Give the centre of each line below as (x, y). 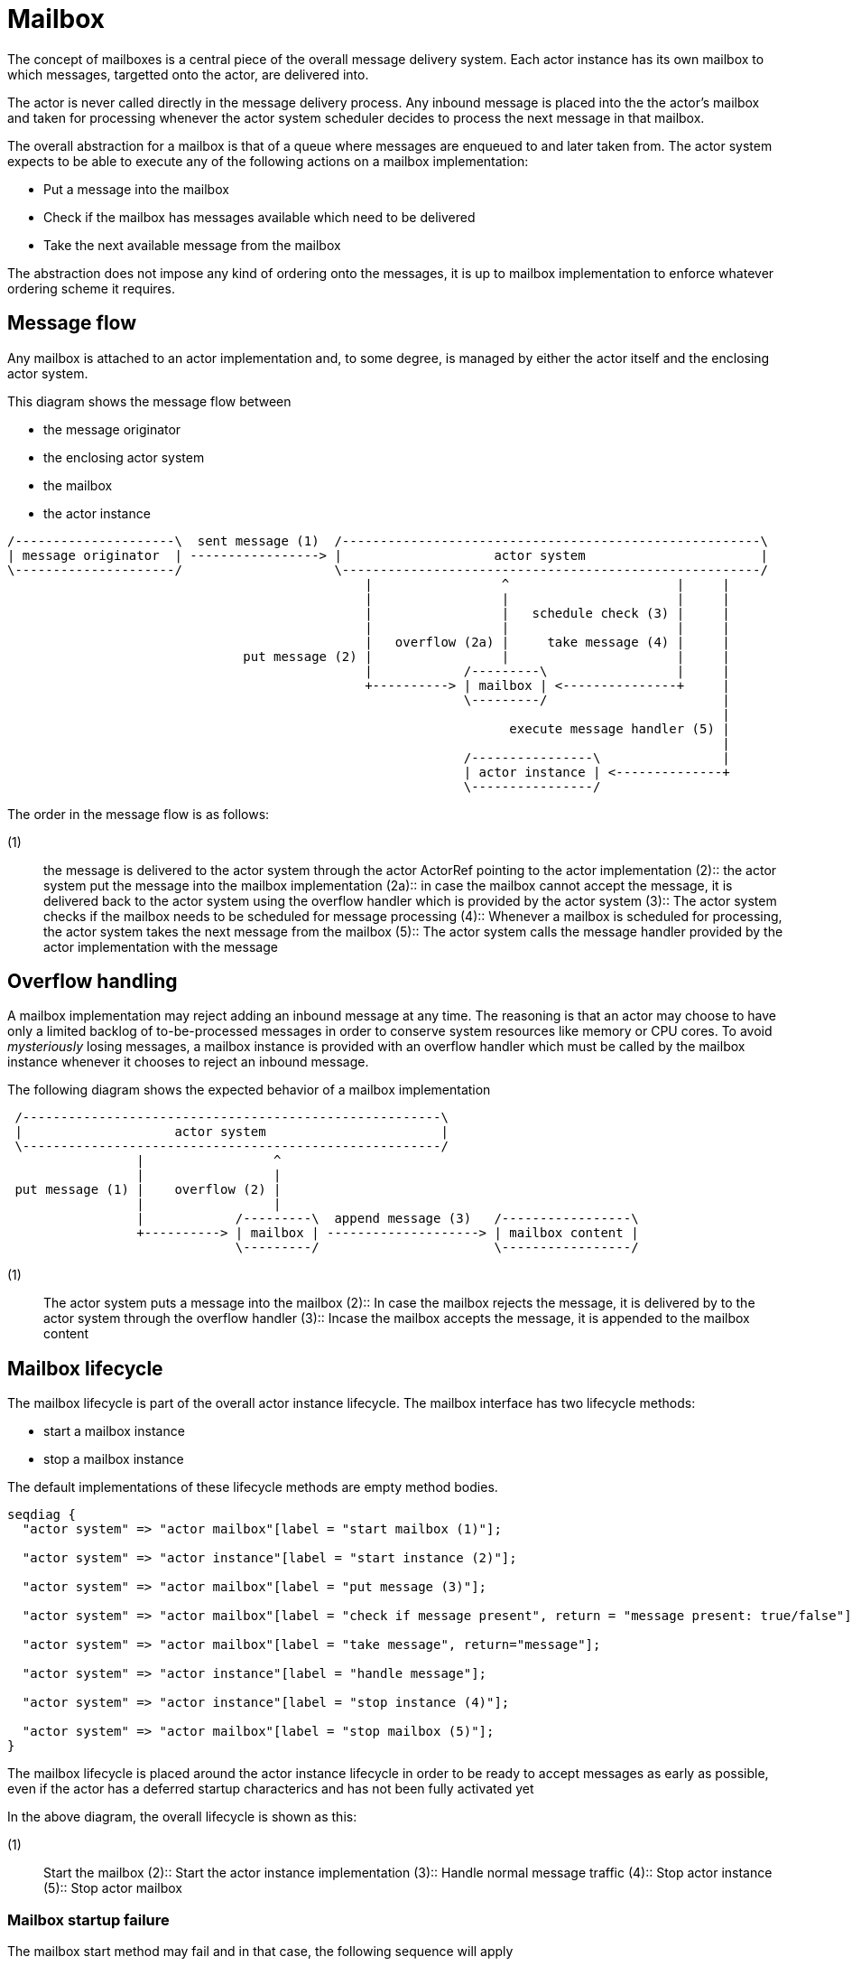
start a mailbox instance (114, 1431)
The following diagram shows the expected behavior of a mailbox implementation (249, 1090)
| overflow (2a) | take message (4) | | (547, 642)
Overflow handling (93, 982)
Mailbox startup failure (88, 1919)
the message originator (112, 429)
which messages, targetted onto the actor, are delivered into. (188, 74)
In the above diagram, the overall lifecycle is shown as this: (182, 1817)
